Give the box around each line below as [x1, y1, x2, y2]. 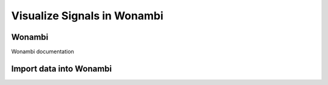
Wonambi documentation [11, 48, 74, 55]
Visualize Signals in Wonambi [11, 9, 163, 22]
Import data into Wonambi [11, 63, 112, 74]
